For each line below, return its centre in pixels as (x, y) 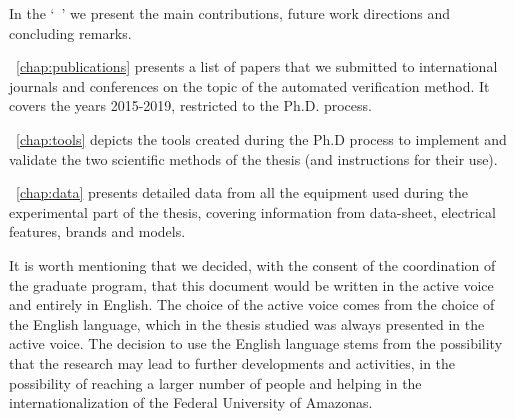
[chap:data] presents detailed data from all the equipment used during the (242, 192)
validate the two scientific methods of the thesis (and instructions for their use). (253, 158)
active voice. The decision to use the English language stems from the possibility (256, 343)
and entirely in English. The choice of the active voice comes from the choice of (252, 304)
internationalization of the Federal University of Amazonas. (191, 402)
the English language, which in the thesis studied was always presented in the (247, 323)
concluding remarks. (70, 32)
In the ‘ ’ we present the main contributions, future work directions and (230, 13)
